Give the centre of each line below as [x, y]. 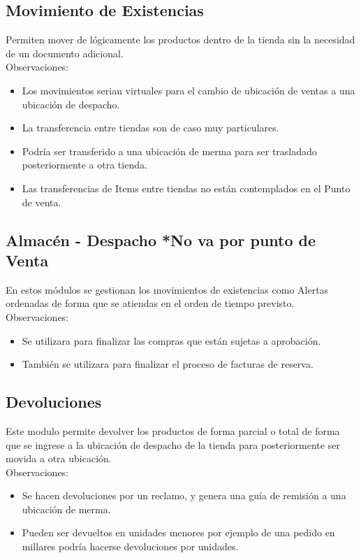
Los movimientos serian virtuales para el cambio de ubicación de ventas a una [189, 90]
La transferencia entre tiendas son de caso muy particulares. [150, 128]
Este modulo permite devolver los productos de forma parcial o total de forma [173, 430]
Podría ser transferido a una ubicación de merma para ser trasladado [169, 151]
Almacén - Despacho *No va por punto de [161, 239]
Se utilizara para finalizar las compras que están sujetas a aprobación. [171, 340]
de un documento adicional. [65, 53]
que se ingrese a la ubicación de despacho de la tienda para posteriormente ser [173, 444]
